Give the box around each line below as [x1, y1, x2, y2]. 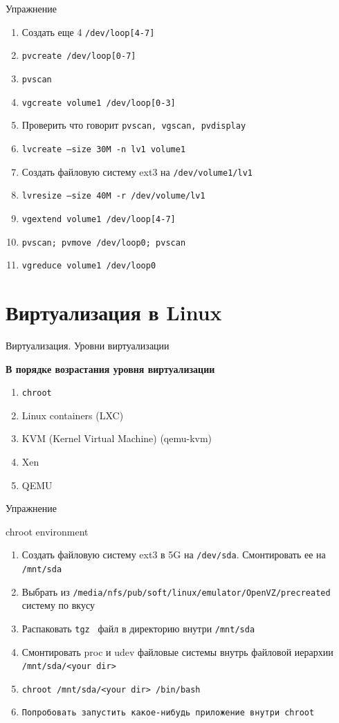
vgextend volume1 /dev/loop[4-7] [21, 214, 176, 224]
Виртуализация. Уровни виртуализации [6, 338, 169, 352]
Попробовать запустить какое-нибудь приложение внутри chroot [21, 708, 315, 718]
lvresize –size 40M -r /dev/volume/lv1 [21, 191, 205, 201]
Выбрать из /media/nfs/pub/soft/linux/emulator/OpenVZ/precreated [21, 584, 331, 598]
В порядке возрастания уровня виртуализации [6, 361, 215, 376]
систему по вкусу [21, 598, 95, 612]
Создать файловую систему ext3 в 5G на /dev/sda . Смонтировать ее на [21, 547, 326, 562]
